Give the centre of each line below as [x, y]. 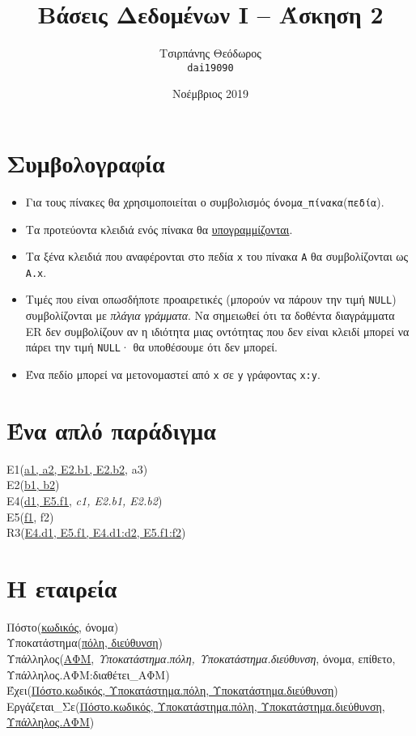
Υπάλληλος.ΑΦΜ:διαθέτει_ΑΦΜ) [88, 674]
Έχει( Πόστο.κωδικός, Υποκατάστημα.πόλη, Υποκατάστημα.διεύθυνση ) [172, 690]
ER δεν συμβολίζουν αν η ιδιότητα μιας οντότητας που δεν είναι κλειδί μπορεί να [217, 331]
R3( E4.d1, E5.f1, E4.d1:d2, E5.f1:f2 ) [96, 532]
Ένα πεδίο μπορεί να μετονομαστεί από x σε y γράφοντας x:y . [173, 374]
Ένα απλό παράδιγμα [111, 430]
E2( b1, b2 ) [33, 485]
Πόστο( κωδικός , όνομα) [63, 626]
